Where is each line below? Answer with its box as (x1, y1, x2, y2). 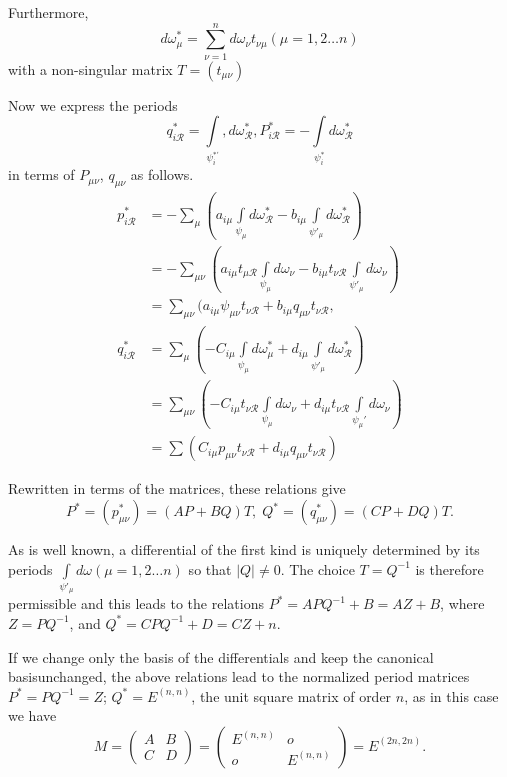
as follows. (130, 164, 194, 185)
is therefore (415, 558, 484, 579)
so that (188, 558, 232, 579)
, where (440, 593, 485, 614)
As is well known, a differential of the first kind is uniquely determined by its (8, 539, 480, 560)
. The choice (280, 558, 355, 579)
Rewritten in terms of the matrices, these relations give (8, 478, 346, 499)
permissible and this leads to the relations (8, 593, 264, 614)
